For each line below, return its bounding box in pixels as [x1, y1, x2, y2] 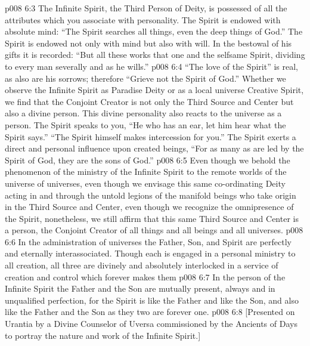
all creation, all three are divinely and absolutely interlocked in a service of [5, 259, 278, 271]
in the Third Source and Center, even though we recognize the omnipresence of [5, 200, 294, 213]
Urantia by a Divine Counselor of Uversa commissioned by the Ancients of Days [5, 317, 297, 330]
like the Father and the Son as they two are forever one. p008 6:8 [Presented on [5, 305, 295, 318]
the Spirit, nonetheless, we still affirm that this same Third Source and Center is [5, 212, 299, 224]
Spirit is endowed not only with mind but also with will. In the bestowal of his [5, 36, 292, 49]
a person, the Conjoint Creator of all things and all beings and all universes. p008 [5, 224, 303, 236]
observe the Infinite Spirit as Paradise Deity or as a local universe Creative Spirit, [5, 84, 304, 96]
